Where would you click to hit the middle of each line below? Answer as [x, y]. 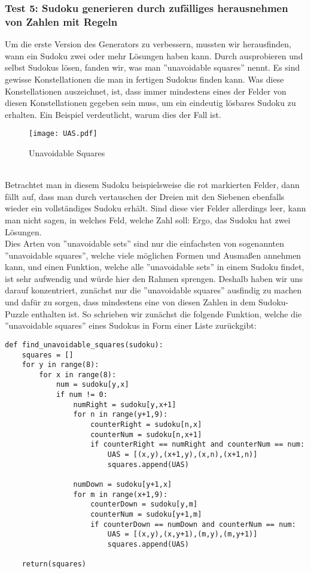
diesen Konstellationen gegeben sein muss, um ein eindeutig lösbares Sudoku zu [150, 103]
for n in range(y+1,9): [121, 415]
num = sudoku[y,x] [92, 385]
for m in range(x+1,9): [121, 494]
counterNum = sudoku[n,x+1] [146, 434]
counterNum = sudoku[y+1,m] [146, 515]
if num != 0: [82, 395]
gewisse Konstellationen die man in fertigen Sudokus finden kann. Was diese [144, 79]
